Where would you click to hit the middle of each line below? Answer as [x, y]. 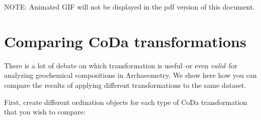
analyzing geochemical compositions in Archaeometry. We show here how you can [130, 75]
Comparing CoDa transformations [125, 41]
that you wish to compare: [45, 112]
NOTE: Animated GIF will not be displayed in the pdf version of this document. [129, 7]
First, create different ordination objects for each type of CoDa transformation [126, 102]
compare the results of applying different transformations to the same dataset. [125, 85]
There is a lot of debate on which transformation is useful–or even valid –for [121, 65]
